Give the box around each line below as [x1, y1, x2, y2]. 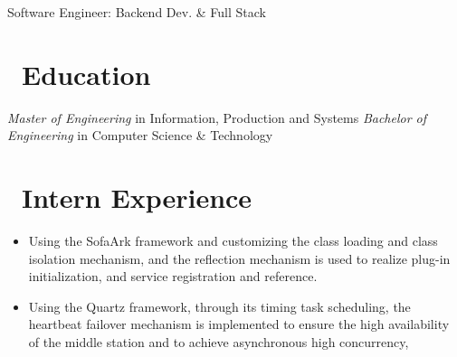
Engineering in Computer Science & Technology [7, 126, 273, 145]
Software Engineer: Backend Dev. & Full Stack [7, 3, 266, 21]
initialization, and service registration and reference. [28, 267, 318, 286]
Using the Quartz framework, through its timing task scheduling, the [28, 296, 411, 315]
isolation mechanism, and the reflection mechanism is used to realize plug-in [28, 249, 451, 268]
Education [22, 55, 151, 92]
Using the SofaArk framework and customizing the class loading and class [28, 231, 438, 250]
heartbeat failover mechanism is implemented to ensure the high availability [28, 315, 450, 334]
